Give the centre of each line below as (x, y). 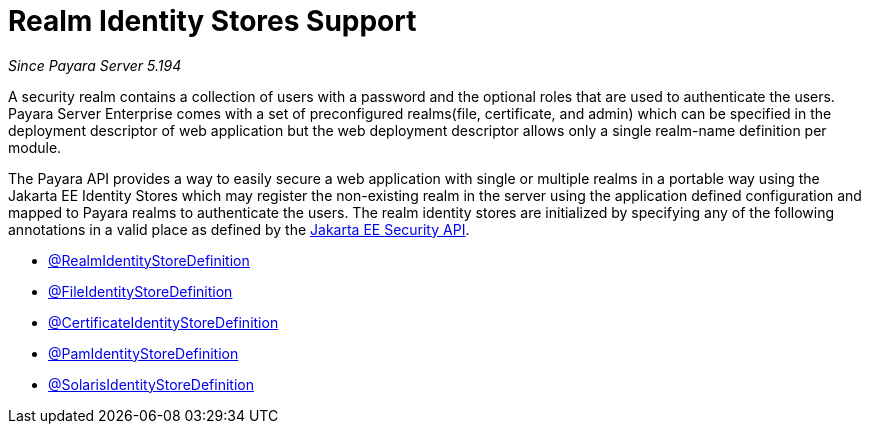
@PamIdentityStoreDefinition (143, 353)
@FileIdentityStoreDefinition (140, 291)
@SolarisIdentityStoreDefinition (151, 384)
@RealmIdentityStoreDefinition (149, 260)
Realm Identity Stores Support (212, 21)
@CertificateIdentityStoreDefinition (163, 322)
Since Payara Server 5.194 (95, 65)
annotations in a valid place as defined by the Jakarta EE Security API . (239, 229)
